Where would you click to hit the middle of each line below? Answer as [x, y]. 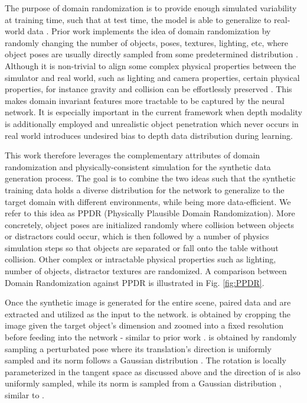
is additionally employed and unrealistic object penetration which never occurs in [152, 123]
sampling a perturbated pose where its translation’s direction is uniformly [138, 348]
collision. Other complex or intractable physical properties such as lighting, [141, 259]
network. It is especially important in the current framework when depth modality [154, 112]
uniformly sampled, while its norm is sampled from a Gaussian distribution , [143, 383]
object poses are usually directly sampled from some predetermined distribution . [151, 54]
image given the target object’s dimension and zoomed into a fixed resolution [144, 325]
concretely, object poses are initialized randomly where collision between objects [150, 224]
